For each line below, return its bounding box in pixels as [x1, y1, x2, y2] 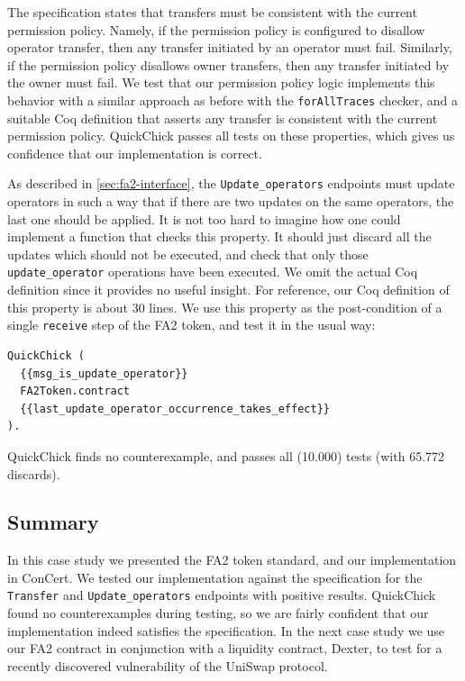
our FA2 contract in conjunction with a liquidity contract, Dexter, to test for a [7, 639, 442, 658]
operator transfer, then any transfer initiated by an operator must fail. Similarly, [7, 38, 452, 57]
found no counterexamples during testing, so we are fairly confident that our [7, 604, 429, 622]
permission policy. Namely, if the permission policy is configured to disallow [7, 20, 425, 39]
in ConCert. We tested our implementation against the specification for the [7, 567, 423, 586]
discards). [7, 464, 60, 483]
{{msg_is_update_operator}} [20, 367, 188, 380]
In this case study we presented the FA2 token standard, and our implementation [7, 550, 457, 569]
